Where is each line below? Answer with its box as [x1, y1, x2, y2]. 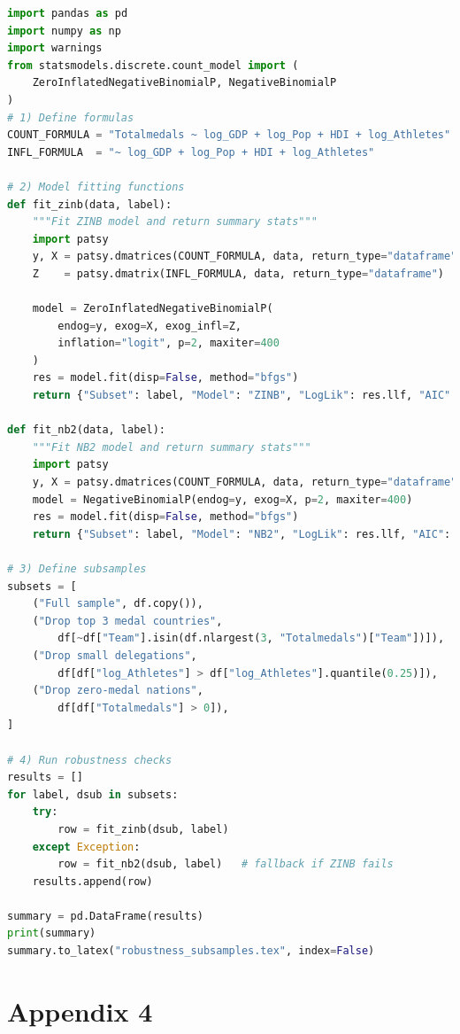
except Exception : [32, 840, 141, 853]
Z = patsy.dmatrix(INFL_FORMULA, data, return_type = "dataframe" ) [32, 267, 445, 280]
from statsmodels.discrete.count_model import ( [7, 58, 299, 72]
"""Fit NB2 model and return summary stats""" [32, 440, 311, 454]
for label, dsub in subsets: [7, 788, 179, 801]
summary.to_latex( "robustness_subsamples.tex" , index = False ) [7, 945, 375, 958]
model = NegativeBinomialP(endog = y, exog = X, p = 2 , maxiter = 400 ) [32, 493, 413, 506]
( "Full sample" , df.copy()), [32, 597, 203, 610]
